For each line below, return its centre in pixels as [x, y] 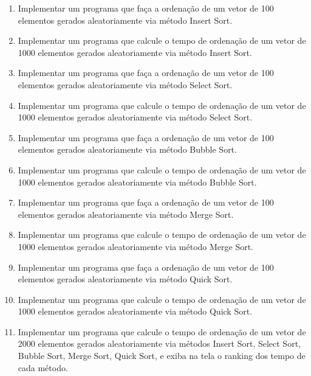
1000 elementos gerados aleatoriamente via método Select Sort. [135, 117]
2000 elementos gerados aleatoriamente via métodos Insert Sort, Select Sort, [159, 343]
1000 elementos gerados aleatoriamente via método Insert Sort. [135, 52]
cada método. [43, 367]
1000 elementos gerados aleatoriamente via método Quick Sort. [135, 311]
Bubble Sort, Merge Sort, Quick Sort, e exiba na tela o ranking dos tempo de [162, 356]
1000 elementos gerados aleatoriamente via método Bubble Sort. [137, 182]
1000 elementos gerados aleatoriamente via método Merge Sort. [136, 246]
